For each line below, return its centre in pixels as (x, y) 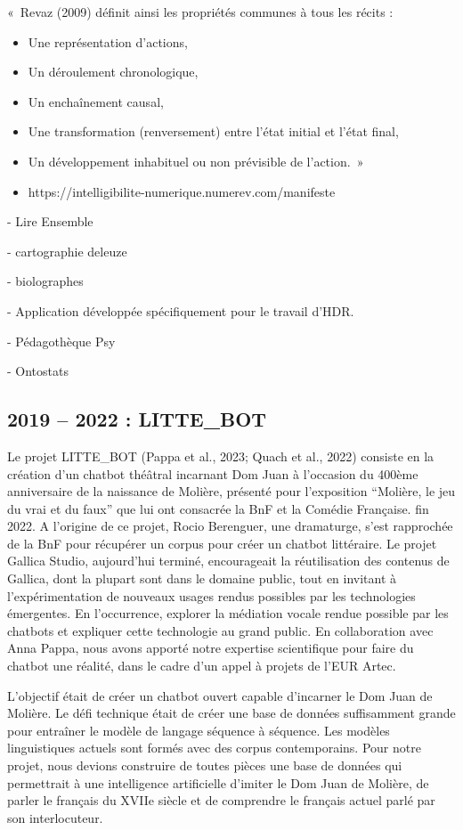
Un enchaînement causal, (96, 101)
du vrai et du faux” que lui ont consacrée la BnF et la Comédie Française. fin (218, 508)
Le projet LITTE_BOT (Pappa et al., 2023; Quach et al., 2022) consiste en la (221, 456)
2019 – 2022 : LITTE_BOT (137, 419)
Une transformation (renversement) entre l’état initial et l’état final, (213, 131)
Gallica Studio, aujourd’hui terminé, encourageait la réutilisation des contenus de (228, 561)
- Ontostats (38, 371)
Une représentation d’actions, (108, 41)
